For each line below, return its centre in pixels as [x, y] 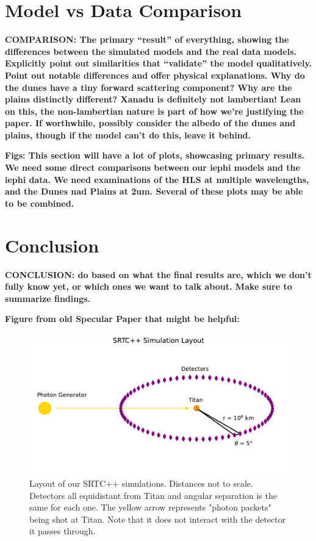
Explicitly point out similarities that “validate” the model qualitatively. [159, 63]
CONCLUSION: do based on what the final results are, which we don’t [158, 274]
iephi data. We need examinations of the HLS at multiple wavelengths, [157, 179]
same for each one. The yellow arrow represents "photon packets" [150, 507]
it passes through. [63, 531]
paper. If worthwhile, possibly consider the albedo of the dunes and [150, 123]
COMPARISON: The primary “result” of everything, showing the [147, 39]
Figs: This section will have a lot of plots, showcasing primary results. [155, 155]
